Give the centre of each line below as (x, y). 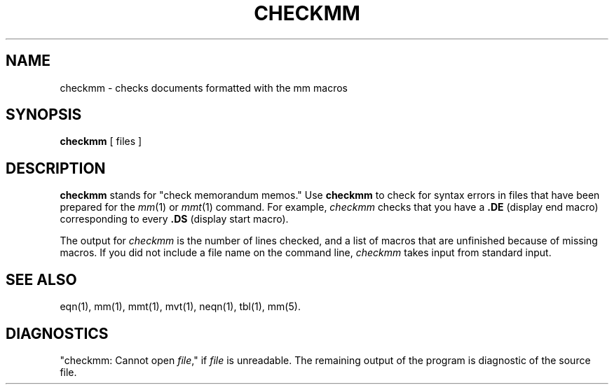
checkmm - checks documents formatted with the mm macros (204, 88)
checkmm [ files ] (101, 141)
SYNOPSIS (44, 115)
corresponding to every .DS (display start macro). (174, 219)
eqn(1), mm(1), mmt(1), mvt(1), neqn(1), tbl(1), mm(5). (180, 307)
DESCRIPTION (56, 168)
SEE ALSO (41, 279)
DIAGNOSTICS (57, 333)
